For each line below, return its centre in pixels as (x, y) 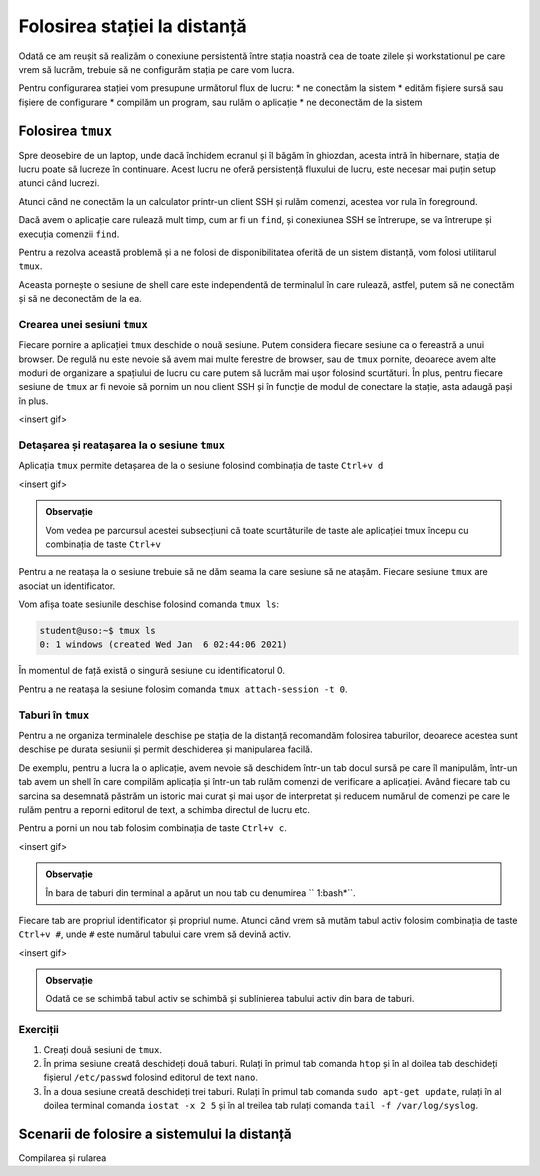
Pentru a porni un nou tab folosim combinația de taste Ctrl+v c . (152, 828)
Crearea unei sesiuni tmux (83, 324)
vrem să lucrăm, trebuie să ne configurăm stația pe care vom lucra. (156, 69)
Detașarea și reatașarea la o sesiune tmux (121, 445)
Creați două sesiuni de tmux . (103, 1049)
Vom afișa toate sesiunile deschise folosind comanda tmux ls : (149, 604)
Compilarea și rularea (62, 1158)
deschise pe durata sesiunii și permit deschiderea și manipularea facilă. (165, 749)
